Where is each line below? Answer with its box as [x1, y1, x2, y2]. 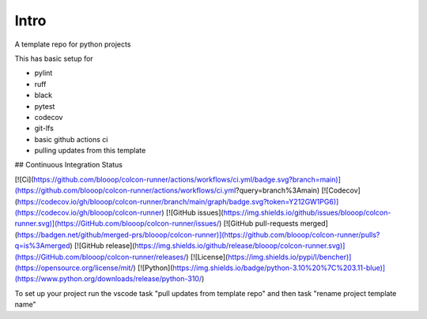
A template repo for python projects [14, 39, 131, 49]
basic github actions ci [34, 134, 108, 144]
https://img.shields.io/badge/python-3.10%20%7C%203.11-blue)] [172, 263, 386, 272]
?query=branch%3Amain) [236, 186, 320, 195]
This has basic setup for [14, 54, 94, 63]
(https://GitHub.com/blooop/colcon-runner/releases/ [14, 252, 187, 261]
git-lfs [34, 123, 55, 133]
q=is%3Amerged [14, 241, 70, 250]
